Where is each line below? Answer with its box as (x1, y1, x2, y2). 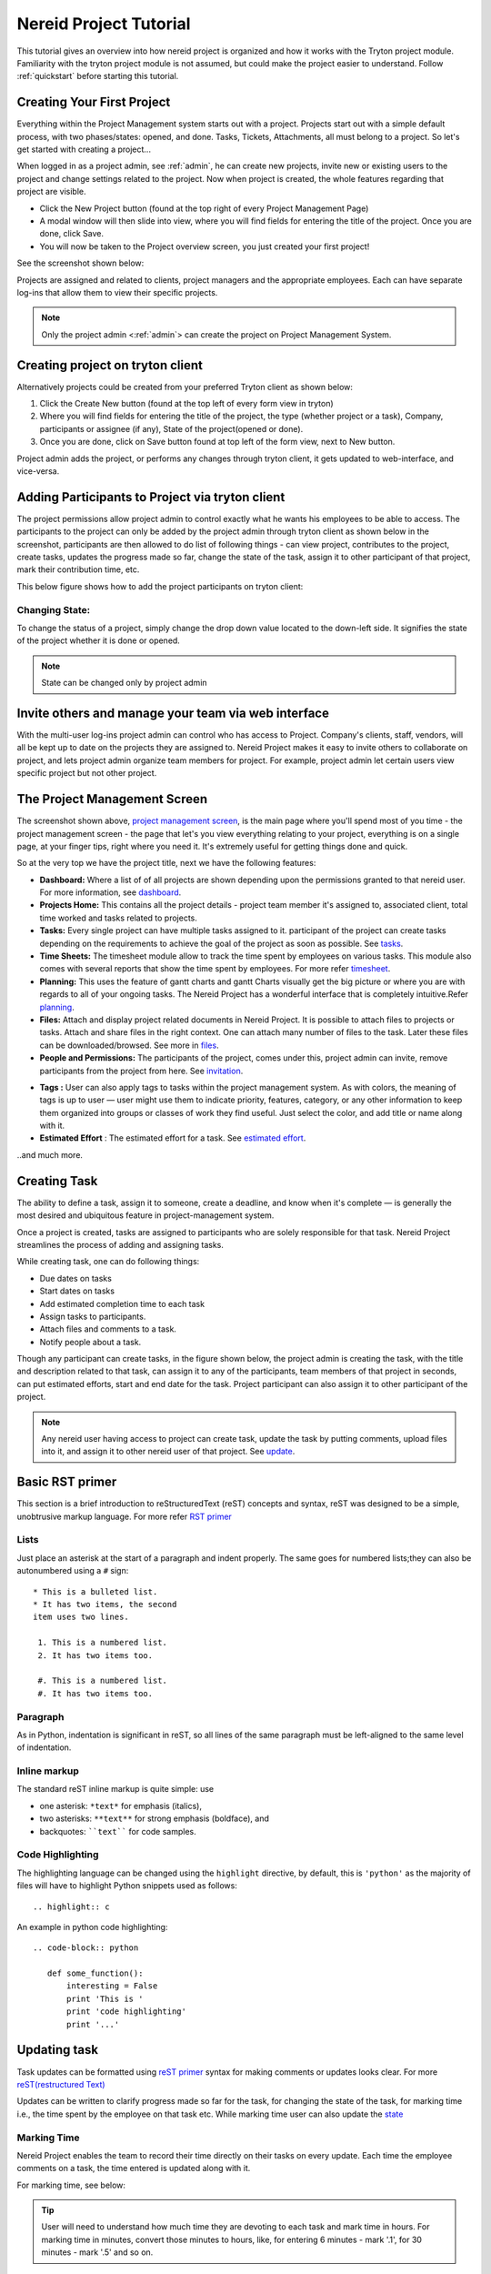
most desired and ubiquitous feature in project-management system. (16, 1210, 275, 1221)
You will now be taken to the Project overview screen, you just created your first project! (39, 241, 370, 252)
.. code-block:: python (33, 1943, 139, 1953)
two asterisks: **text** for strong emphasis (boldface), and (39, 1813, 270, 1824)
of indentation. (16, 1742, 72, 1753)
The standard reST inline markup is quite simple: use (16, 1784, 215, 1795)
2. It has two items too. (37, 1650, 154, 1660)
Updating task (16, 2042, 99, 2058)
